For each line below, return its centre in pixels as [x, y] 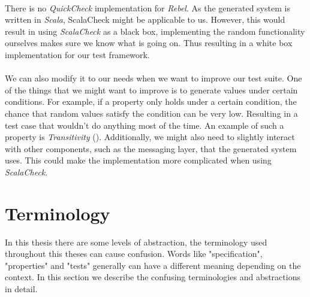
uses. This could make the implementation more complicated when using [138, 160]
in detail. [21, 289]
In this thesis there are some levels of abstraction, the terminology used [136, 242]
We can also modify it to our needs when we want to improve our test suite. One [154, 78]
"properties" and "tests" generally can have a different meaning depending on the [153, 265]
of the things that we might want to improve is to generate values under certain [151, 90]
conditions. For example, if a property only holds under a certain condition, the [151, 101]
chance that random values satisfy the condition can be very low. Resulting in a [151, 113]
